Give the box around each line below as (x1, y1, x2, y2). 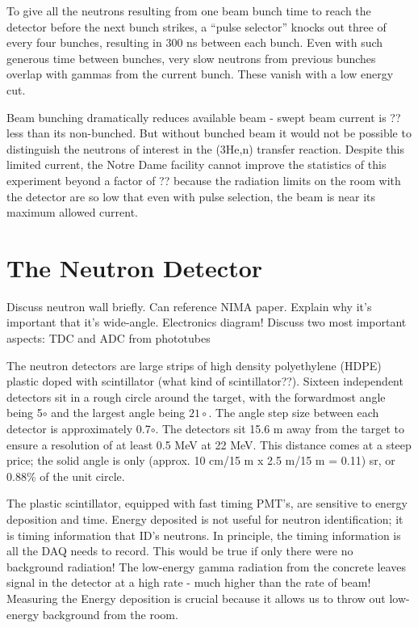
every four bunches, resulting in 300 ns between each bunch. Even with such (6, 34, 383, 51)
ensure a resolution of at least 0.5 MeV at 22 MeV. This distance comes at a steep (6, 436, 412, 453)
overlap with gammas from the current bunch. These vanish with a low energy (6, 65, 394, 82)
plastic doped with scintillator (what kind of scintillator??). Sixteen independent (6, 373, 403, 390)
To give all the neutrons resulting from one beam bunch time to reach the (6, 2, 371, 19)
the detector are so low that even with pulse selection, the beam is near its (6, 188, 375, 204)
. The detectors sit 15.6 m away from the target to (155, 420, 405, 436)
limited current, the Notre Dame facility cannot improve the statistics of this (6, 156, 387, 173)
